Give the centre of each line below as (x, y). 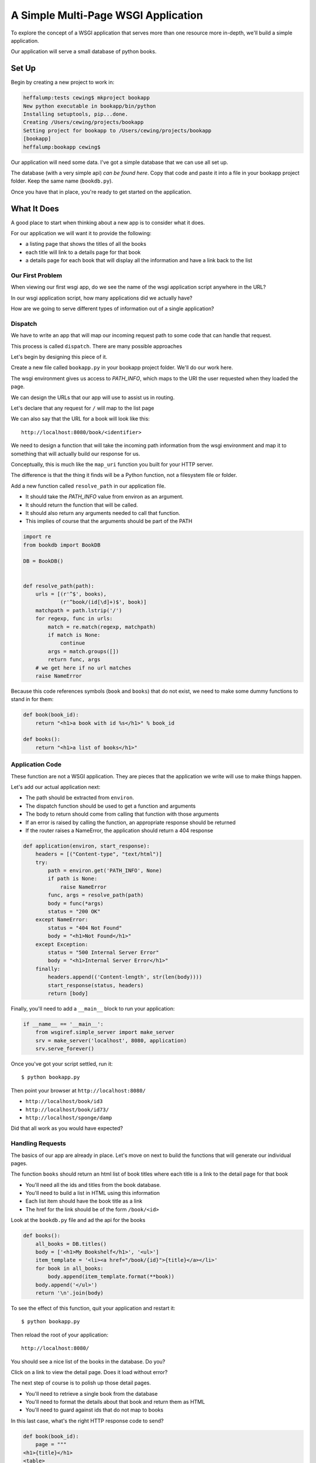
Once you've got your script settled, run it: (62, 1064)
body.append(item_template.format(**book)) (111, 1277)
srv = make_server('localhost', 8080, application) (111, 1040)
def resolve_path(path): (59, 586)
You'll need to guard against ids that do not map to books (95, 1410)
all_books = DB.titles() (71, 1244)
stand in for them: (32, 699)
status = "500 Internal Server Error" (103, 952)
